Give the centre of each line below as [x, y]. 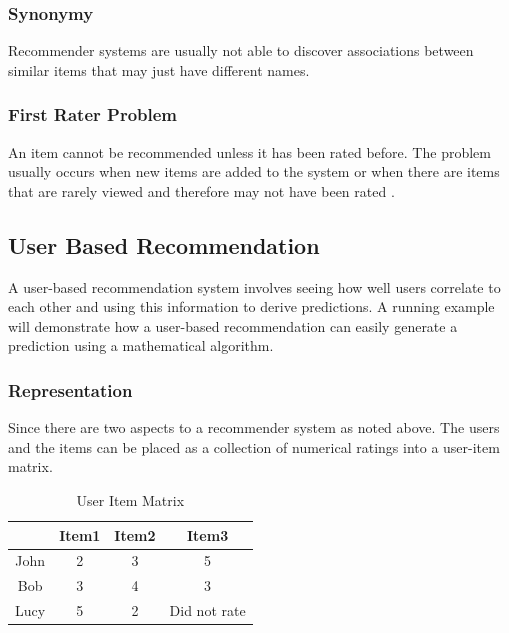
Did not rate [207, 610]
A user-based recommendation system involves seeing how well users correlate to [254, 286]
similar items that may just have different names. [159, 69]
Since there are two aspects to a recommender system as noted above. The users [254, 427]
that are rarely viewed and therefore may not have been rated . [201, 190]
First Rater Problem [93, 114]
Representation [70, 389]
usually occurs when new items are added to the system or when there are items [254, 171]
